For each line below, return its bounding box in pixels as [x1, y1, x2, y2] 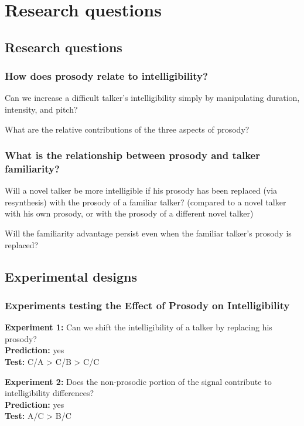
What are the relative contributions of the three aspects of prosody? [5, 123, 250, 135]
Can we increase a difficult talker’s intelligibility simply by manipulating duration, [5, 92, 300, 104]
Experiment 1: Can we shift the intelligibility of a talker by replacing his [5, 321, 272, 333]
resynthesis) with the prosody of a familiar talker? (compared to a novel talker [5, 195, 286, 208]
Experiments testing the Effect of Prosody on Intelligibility [5, 297, 290, 312]
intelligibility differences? [5, 387, 94, 399]
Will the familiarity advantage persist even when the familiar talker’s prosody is [5, 227, 292, 239]
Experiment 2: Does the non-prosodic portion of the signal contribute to [5, 375, 272, 387]
